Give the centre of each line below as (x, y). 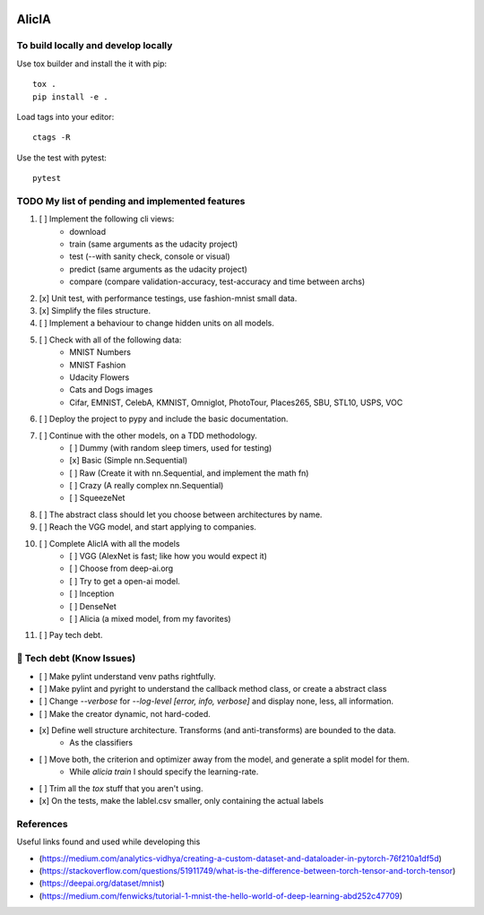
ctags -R (52, 138)
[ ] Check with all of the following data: (110, 340)
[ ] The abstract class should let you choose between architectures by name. (181, 514)
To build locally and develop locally (95, 46)
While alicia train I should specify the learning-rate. (164, 772)
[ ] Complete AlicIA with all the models (109, 543)
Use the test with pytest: (62, 158)
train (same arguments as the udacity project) (154, 244)
